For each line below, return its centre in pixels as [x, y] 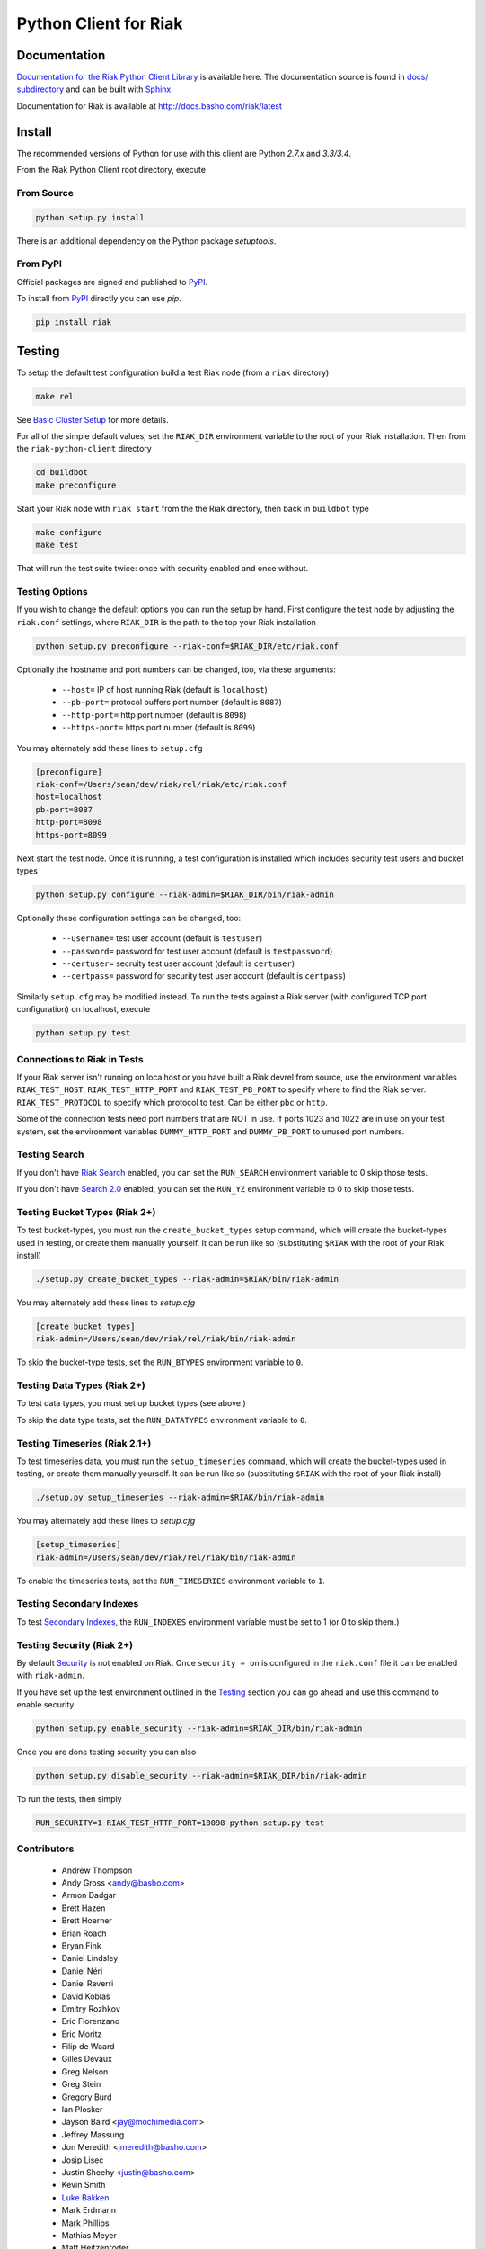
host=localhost [69, 797]
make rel [55, 396]
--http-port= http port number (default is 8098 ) [154, 714]
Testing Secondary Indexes [78, 1604]
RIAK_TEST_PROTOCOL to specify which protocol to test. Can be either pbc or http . [172, 1102]
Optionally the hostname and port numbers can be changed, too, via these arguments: [176, 669]
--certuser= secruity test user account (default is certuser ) [178, 963]
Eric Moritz [82, 2034]
